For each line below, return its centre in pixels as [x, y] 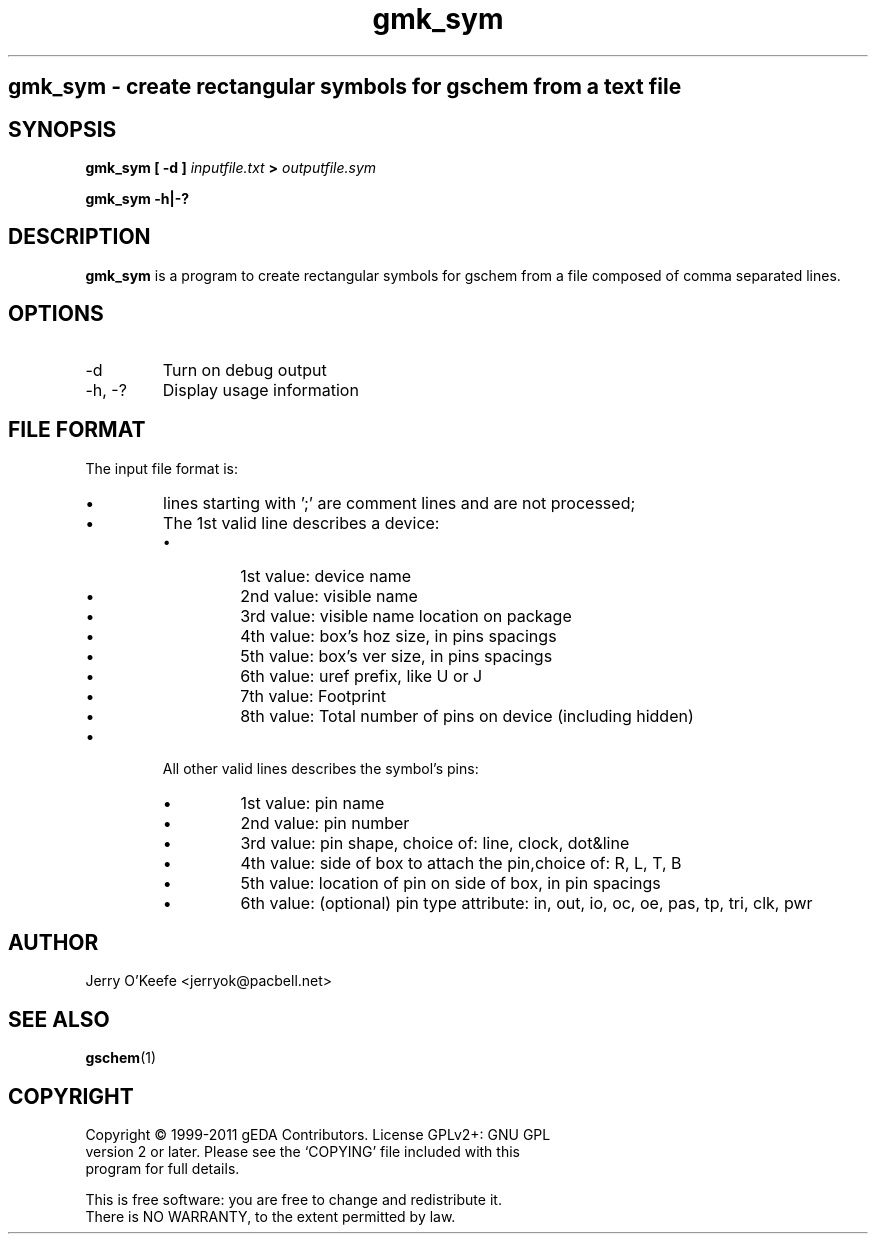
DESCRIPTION [79, 237]
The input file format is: [162, 468]
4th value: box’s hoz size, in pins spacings [398, 635]
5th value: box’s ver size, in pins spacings [396, 655]
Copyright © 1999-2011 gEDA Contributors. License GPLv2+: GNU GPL [318, 1135]
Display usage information [260, 389]
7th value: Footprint [313, 695]
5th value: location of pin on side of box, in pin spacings [450, 882]
